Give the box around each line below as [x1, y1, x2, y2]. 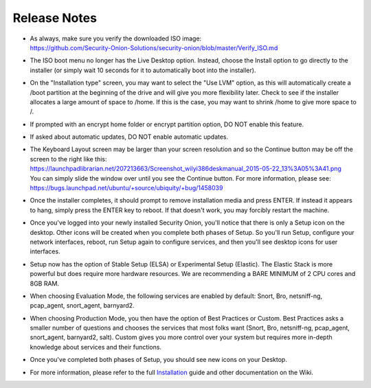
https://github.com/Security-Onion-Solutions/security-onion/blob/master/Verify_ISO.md [30, 43, 278, 52]
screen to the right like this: [30, 155, 107, 163]
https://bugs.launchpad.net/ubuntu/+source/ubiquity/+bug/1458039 [30, 184, 223, 192]
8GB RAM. [30, 279, 60, 288]
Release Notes [12, 10, 98, 25]
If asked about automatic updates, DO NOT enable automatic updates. [30, 133, 229, 141]
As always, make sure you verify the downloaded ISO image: [30, 34, 202, 43]
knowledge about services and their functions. [30, 343, 161, 351]
